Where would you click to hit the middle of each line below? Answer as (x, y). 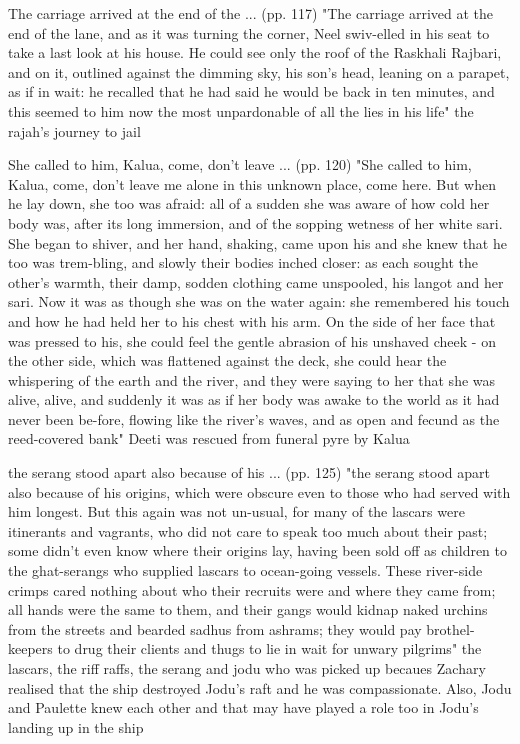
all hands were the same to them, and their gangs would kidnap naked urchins (248, 609)
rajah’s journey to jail (74, 130)
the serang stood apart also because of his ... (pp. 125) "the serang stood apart (249, 472)
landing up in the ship (76, 726)
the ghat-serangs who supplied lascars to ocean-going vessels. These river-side (245, 570)
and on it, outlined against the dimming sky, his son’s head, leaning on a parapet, (259, 71)
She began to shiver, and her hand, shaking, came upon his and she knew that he (257, 242)
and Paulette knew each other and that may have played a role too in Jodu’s (243, 707)
